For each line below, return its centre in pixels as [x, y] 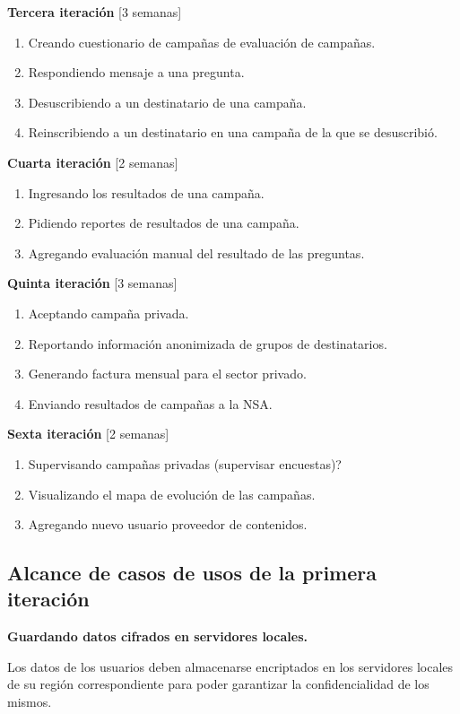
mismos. [30, 702]
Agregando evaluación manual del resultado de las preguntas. [196, 253]
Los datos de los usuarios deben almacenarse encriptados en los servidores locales [230, 666]
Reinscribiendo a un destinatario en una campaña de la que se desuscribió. [233, 132]
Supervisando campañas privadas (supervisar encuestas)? [185, 463]
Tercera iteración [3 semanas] [95, 12]
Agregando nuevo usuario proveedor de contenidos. [168, 524]
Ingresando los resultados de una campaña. [146, 192]
